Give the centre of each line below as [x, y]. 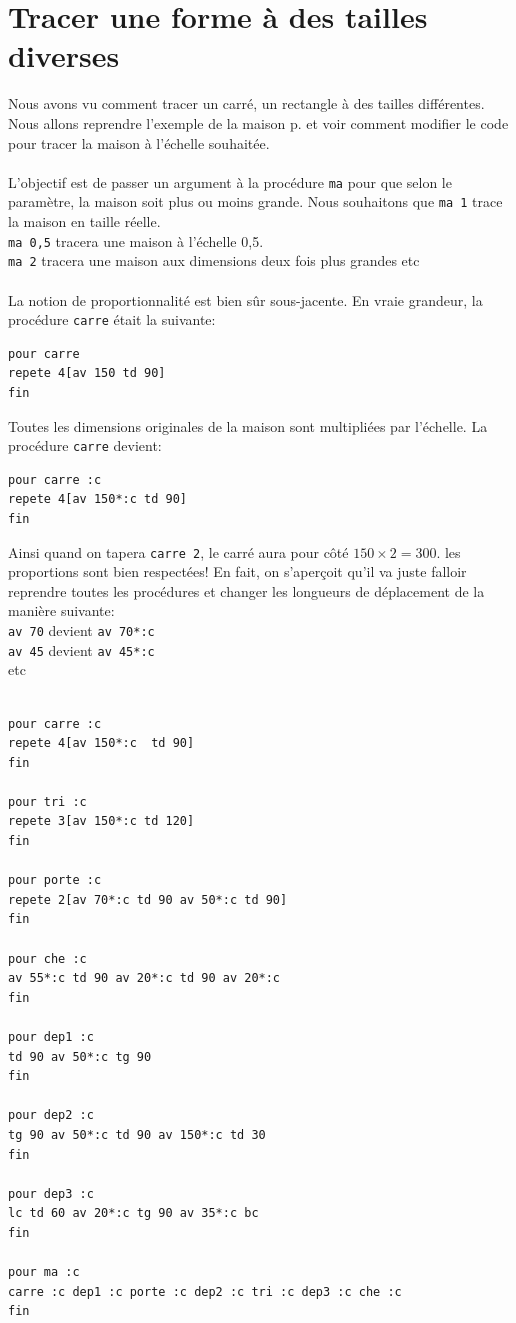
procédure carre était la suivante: [112, 319]
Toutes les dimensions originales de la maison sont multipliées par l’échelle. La [248, 425]
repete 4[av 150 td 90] [87, 373]
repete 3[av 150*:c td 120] [101, 821]
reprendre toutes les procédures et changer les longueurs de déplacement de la [246, 590]
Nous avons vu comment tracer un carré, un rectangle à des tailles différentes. [246, 103]
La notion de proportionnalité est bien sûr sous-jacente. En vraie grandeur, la [245, 299]
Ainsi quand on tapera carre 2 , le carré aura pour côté [178, 551]
